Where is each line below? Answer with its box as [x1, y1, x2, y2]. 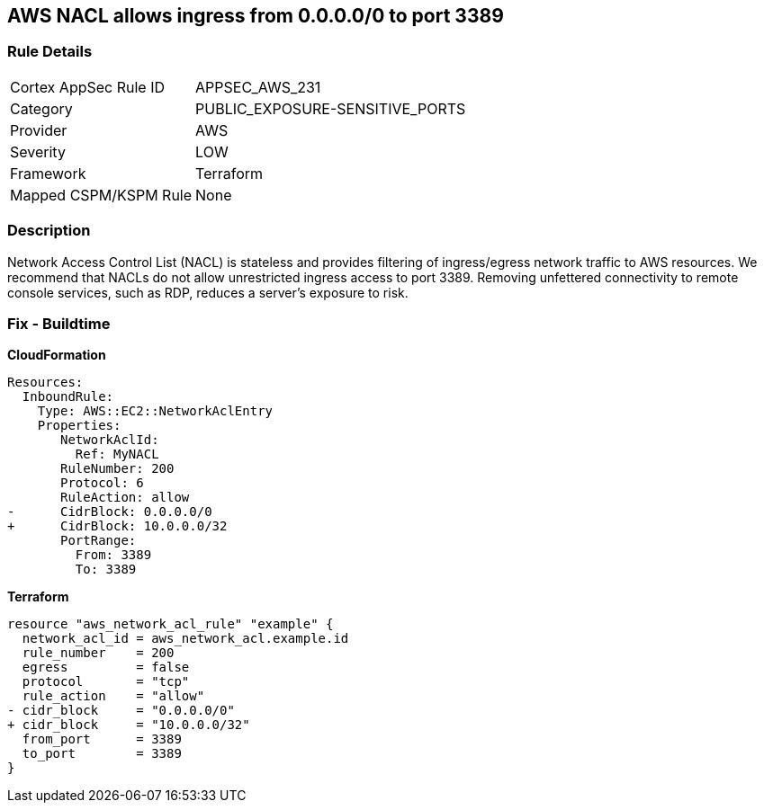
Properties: [37, 418, 121, 433]
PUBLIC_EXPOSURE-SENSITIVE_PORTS [195, 99, 466, 118]
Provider [10, 120, 67, 139]
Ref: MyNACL [75, 447, 159, 462]
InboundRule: [22, 389, 114, 405]
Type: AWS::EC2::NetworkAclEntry [37, 404, 274, 419]
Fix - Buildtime [7, 314, 111, 333]
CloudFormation [7, 347, 106, 363]
